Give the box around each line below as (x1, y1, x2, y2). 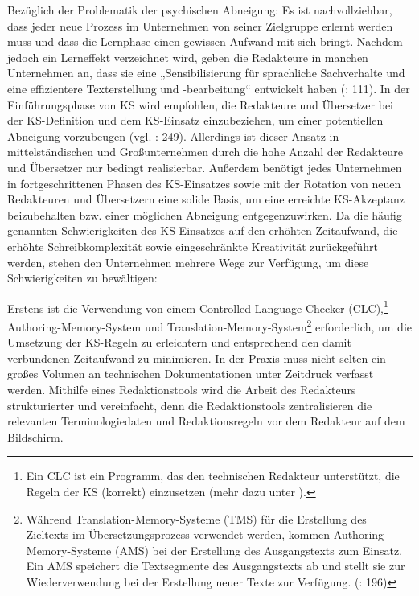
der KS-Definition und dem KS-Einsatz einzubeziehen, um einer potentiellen (7, 112, 384, 129)
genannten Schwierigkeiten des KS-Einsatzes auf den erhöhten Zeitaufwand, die (7, 222, 398, 239)
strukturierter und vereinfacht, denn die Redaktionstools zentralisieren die (7, 397, 372, 413)
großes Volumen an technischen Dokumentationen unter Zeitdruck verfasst (7, 365, 374, 382)
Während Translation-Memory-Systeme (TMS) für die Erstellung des (26, 510, 367, 527)
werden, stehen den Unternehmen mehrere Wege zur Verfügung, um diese (7, 253, 369, 270)
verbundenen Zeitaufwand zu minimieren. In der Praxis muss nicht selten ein (7, 349, 386, 366)
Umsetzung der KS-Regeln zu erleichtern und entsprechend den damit (7, 334, 351, 351)
